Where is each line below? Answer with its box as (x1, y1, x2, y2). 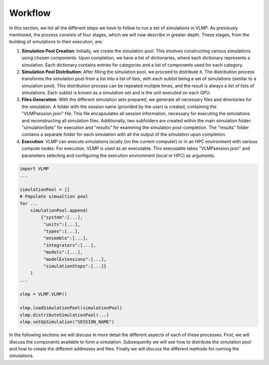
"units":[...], (43, 222, 81, 227)
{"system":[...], (40, 215, 83, 220)
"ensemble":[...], (43, 236, 88, 241)
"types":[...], (43, 229, 81, 234)
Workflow (9, 7, 51, 18)
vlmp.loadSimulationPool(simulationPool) (19, 305, 123, 311)
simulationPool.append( (30, 207, 88, 213)
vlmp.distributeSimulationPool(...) (19, 312, 110, 318)
